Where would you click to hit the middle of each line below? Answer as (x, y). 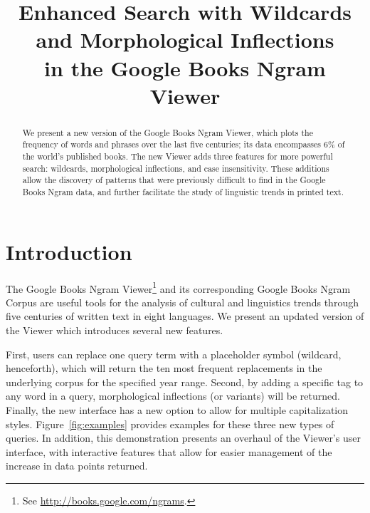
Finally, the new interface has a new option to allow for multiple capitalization (177, 410)
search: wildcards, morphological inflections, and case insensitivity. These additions (176, 168)
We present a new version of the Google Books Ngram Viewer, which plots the (168, 132)
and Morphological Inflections (185, 40)
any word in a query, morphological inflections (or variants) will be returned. (173, 396)
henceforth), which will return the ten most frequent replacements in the (164, 368)
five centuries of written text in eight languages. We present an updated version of (185, 316)
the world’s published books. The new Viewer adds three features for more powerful (178, 156)
